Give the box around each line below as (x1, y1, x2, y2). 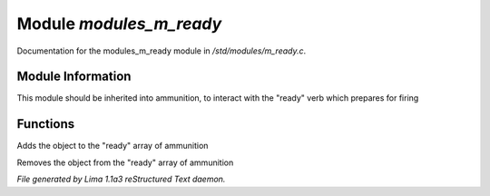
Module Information (16, 69, 132, 84)
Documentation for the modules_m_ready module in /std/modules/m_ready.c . (16, 45, 307, 56)
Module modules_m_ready (16, 14, 222, 34)
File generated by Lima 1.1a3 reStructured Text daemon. (16, 173, 226, 185)
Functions (16, 116, 75, 132)
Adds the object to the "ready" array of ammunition (16, 141, 209, 152)
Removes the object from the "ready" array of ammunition (16, 157, 234, 168)
